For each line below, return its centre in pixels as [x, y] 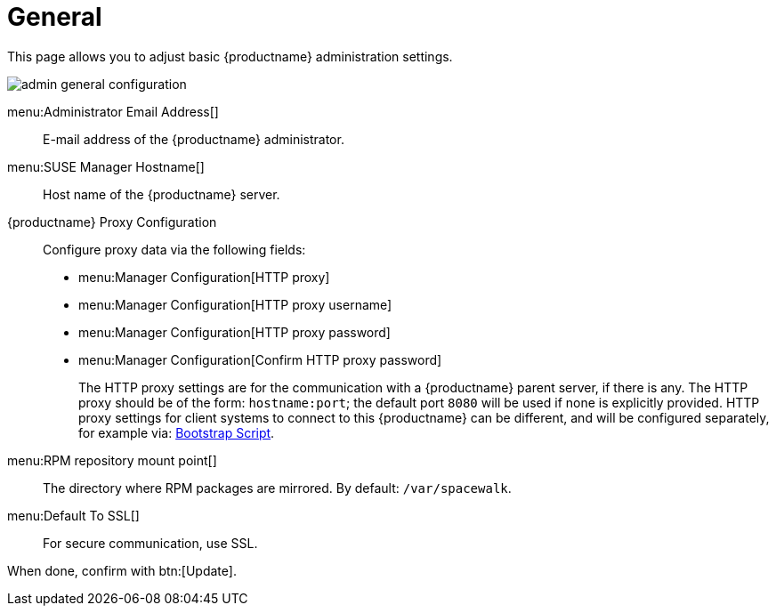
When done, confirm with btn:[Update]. [122, 570]
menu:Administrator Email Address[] [113, 111]
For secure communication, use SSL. [150, 543]
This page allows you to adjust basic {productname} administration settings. [230, 56]
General [55, 17]
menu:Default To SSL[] [73, 515]
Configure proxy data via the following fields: [174, 249]
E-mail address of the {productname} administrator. [194, 139]
